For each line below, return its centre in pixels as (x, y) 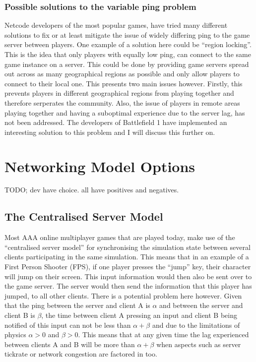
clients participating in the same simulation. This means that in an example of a (127, 257)
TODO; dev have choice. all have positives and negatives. (92, 190)
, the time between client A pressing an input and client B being (139, 315)
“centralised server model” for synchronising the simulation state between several (128, 247)
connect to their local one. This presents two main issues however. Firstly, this (124, 83)
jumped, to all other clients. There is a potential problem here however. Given (123, 295)
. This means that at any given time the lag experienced (163, 334)
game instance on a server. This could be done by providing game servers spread (127, 64)
